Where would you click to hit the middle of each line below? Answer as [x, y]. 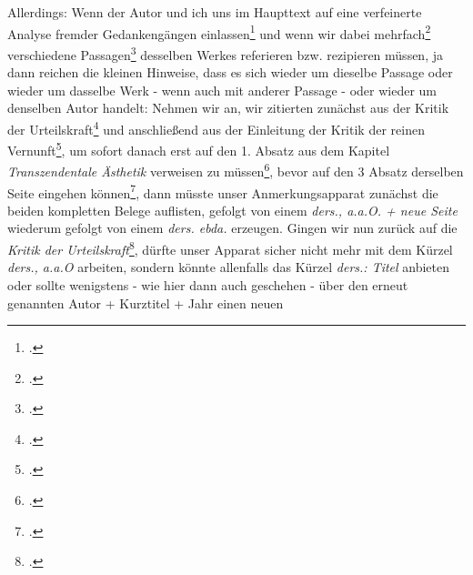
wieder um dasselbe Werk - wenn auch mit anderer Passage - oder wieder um [222, 90]
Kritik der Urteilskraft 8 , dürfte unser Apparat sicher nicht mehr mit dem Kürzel [230, 248]
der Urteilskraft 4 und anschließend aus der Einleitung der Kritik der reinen [216, 127]
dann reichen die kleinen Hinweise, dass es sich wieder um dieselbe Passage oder [230, 72]
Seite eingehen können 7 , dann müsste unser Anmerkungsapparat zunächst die [223, 191]
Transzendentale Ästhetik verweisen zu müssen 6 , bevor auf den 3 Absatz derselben [236, 170]
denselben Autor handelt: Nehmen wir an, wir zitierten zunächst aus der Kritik [228, 108]
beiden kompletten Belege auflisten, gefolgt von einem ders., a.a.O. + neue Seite [232, 210]
